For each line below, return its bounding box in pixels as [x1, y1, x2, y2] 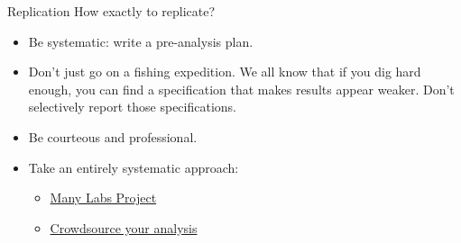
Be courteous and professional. [28, 127, 198, 146]
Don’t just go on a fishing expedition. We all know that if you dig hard [28, 62, 421, 81]
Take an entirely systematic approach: [28, 157, 239, 176]
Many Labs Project [50, 188, 157, 207]
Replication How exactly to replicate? [7, 2, 216, 20]
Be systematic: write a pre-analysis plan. [28, 31, 254, 50]
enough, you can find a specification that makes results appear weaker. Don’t [28, 79, 455, 98]
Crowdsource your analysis [50, 218, 198, 237]
